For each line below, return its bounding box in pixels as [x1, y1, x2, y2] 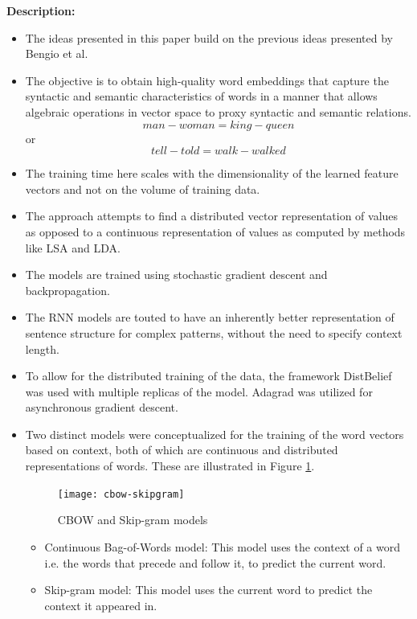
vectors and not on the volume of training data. [25, 180, 260, 197]
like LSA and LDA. [25, 239, 121, 256]
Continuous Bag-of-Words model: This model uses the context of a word [44, 538, 401, 555]
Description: [6, 2, 76, 18]
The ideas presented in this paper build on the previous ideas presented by [25, 29, 393, 46]
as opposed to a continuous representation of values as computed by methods [25, 223, 406, 240]
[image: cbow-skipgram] [57, 488, 185, 500]
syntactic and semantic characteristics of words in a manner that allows [25, 88, 378, 105]
